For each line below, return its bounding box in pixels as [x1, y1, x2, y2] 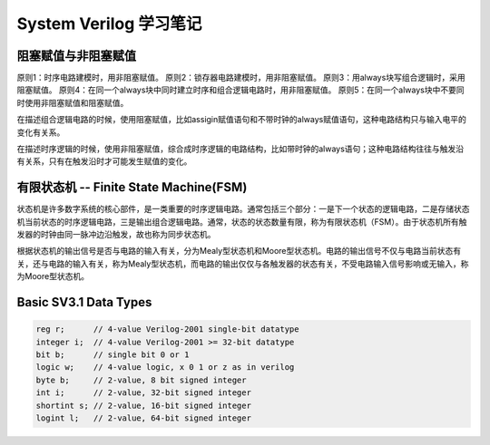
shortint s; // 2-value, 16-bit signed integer [35, 400, 251, 411]
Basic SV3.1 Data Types [16, 295, 152, 310]
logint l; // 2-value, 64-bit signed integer [35, 413, 251, 423]
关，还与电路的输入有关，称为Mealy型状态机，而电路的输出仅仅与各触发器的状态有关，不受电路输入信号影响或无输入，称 [16, 258, 469, 269]
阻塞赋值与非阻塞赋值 [16, 48, 136, 63]
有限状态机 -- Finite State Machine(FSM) [16, 179, 248, 195]
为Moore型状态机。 [16, 271, 90, 282]
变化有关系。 [16, 127, 65, 138]
